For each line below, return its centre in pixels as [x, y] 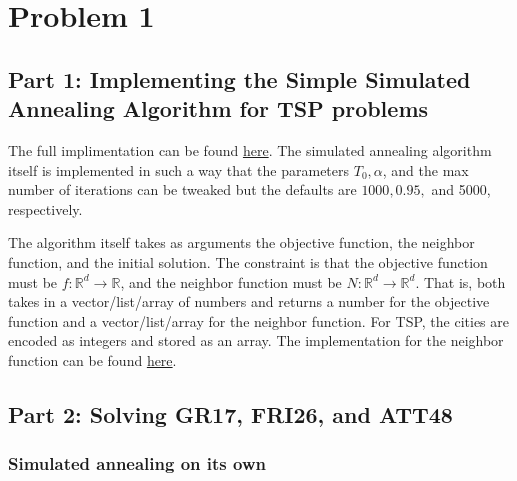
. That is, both [460, 281]
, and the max [425, 169]
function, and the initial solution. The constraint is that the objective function [248, 261]
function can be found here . [92, 359]
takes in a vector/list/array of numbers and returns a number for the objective [249, 301]
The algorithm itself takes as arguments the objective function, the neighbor [241, 242]
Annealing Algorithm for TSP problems [218, 108]
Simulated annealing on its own [137, 463]
